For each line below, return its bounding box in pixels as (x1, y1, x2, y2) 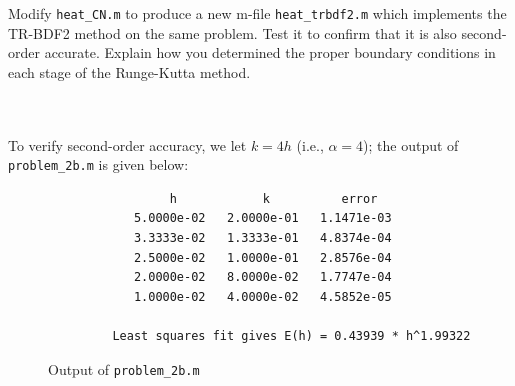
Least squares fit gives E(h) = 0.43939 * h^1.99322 (112, 329, 471, 344)
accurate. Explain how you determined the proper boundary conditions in (44, 42, 496, 63)
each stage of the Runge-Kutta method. (8, 61, 251, 82)
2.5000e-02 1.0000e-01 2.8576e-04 (133, 250, 392, 265)
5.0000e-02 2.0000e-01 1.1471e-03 (133, 211, 392, 226)
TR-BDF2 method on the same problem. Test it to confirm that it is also (8, 22, 457, 43)
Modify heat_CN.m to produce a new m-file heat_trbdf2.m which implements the (8, 3, 507, 23)
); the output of (363, 134, 459, 155)
